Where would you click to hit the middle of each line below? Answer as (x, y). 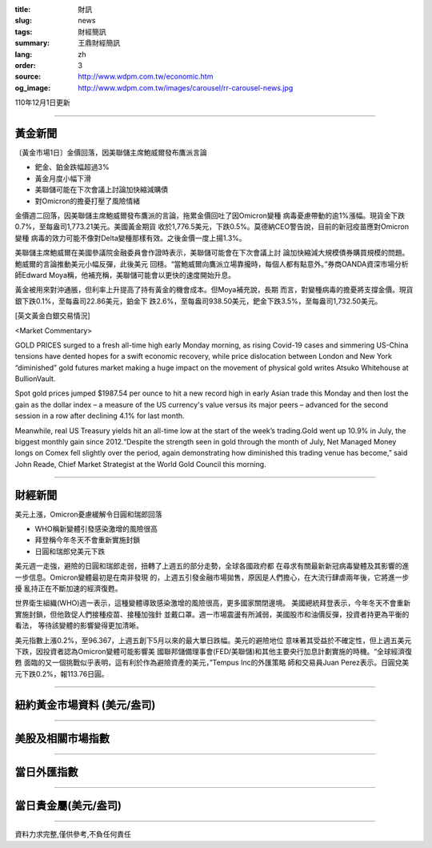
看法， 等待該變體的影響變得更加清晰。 (79, 625)
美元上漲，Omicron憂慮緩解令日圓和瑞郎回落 (89, 514)
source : (28, 77)
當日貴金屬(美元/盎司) (68, 805)
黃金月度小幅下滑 (63, 178)
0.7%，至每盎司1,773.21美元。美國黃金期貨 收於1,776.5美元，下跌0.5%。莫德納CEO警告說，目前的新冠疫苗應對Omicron (212, 227)
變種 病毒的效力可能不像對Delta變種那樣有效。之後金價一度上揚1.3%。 (131, 238)
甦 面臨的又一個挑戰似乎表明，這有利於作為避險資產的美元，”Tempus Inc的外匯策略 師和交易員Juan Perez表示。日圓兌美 (212, 663)
